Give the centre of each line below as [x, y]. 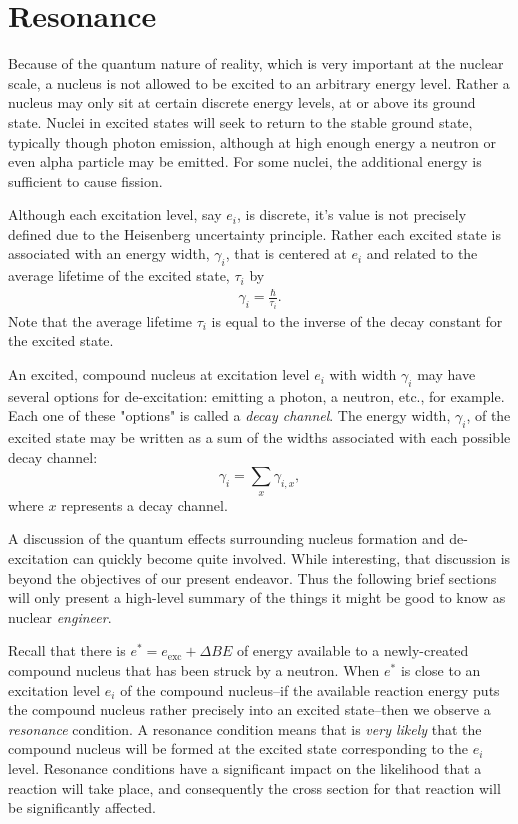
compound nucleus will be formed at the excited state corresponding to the [238, 748]
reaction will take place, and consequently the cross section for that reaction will [254, 787]
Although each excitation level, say [115, 214]
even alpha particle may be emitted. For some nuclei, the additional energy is [245, 161]
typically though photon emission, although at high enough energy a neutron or [252, 141]
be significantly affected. [82, 807]
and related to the [422, 253]
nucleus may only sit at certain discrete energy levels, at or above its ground [242, 102]
